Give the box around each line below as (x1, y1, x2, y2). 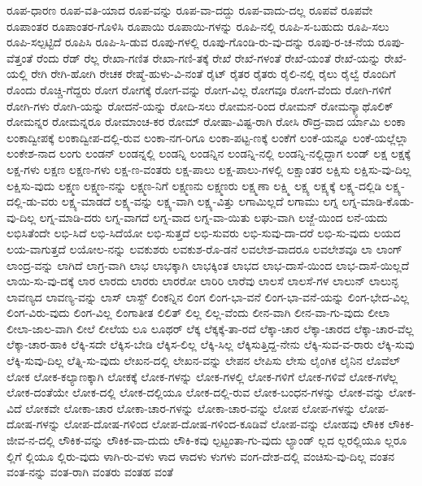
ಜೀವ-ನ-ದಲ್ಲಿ (7, 432, 55, 449)
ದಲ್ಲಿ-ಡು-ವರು (7, 193, 59, 210)
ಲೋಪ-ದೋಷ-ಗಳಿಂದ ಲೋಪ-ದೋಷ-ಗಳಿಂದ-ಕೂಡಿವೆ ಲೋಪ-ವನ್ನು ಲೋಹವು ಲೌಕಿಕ (63, 415, 385, 432)
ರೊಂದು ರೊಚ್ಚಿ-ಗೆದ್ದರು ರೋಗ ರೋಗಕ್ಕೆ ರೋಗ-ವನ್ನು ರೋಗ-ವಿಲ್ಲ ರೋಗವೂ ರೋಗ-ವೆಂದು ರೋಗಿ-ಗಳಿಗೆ (7, 80, 392, 98)
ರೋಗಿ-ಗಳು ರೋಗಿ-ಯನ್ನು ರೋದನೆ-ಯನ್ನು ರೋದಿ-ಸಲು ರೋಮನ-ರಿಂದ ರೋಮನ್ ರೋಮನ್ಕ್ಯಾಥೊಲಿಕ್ (7, 97, 394, 114)
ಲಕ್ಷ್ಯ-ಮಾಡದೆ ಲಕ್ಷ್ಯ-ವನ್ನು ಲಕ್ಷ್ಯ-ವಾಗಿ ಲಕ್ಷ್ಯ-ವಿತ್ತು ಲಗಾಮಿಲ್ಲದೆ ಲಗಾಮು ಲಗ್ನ (61, 193, 338, 210)
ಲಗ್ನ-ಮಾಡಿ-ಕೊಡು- (342, 193, 415, 210)
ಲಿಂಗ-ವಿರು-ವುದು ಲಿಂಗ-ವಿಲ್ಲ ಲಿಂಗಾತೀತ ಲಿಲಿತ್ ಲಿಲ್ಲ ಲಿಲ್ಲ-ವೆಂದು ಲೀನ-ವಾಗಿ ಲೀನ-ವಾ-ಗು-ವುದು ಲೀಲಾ (7, 304, 390, 321)
